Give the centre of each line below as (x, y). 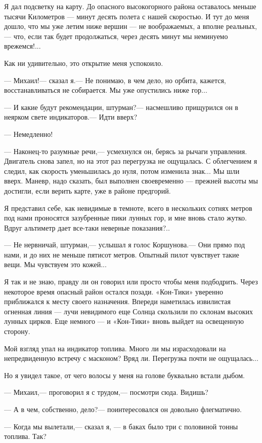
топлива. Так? (25, 436)
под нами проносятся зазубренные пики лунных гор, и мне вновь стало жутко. (125, 218)
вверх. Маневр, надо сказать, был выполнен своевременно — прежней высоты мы (131, 181)
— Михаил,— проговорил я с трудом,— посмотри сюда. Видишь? (106, 392)
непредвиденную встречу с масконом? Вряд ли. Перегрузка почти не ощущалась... (131, 358)
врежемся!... (23, 46)
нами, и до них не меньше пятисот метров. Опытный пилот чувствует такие (122, 254)
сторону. (17, 331)
